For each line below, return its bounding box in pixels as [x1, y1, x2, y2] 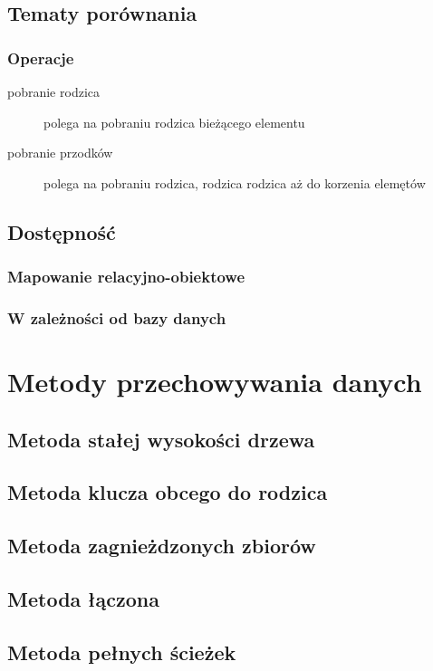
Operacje [7, 46, 74, 69]
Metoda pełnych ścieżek [7, 637, 236, 666]
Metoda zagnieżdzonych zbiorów [7, 532, 316, 560]
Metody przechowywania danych [7, 363, 422, 400]
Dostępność [7, 217, 116, 245]
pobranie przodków [7, 143, 113, 162]
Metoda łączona [7, 584, 159, 612]
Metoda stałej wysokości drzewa [7, 425, 315, 453]
